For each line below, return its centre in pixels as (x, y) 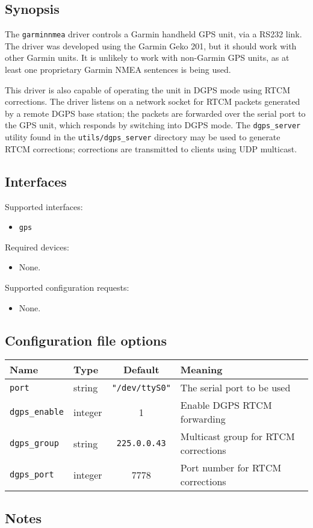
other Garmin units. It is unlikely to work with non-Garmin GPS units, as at (147, 57)
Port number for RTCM (231, 468)
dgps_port (32, 475)
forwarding (203, 419)
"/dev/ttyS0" (141, 387)
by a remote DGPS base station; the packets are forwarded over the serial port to (155, 113)
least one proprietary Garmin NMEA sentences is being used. (118, 70)
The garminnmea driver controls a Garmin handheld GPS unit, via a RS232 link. (153, 34)
